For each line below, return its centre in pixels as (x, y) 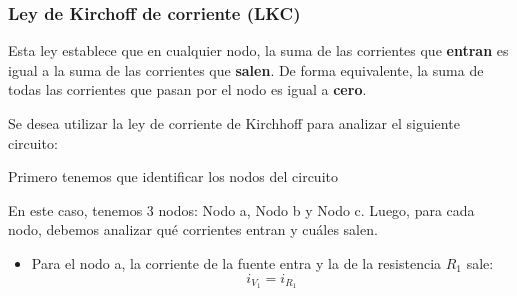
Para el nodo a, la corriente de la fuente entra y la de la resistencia (236, 262)
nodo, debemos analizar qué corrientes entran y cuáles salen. (193, 229)
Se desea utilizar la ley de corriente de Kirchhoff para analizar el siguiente (234, 123)
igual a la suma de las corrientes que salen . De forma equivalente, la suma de (246, 69)
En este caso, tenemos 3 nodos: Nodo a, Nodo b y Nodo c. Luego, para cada (241, 209)
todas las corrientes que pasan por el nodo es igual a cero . (187, 89)
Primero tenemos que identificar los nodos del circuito (173, 176)
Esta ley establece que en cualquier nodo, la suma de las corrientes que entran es (258, 50)
